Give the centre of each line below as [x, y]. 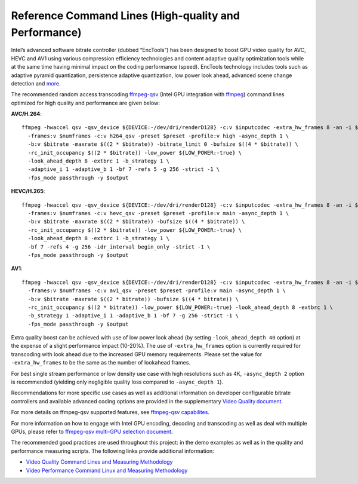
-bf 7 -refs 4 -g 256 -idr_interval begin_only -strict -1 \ [119, 247]
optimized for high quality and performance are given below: [86, 103]
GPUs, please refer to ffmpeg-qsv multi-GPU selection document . [92, 431]
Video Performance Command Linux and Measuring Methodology [107, 470]
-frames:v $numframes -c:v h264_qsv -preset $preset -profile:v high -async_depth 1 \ [158, 136]
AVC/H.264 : [26, 114]
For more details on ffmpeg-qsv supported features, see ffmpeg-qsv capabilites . [110, 412]
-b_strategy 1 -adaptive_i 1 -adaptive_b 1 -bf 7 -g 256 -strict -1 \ [133, 316]
